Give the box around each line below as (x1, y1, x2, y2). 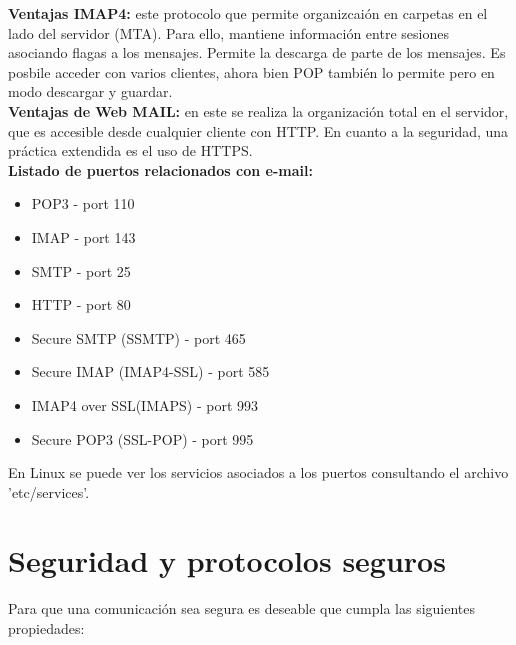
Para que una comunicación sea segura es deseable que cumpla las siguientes (8, 598, 476, 619)
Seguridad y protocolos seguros (8, 540, 446, 581)
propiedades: (8, 618, 85, 638)
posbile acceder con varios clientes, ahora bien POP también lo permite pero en (8, 61, 495, 82)
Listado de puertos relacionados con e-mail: (8, 159, 313, 180)
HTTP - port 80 (31, 294, 131, 315)
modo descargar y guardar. (8, 81, 173, 102)
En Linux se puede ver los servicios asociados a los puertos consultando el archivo (8, 462, 509, 483)
